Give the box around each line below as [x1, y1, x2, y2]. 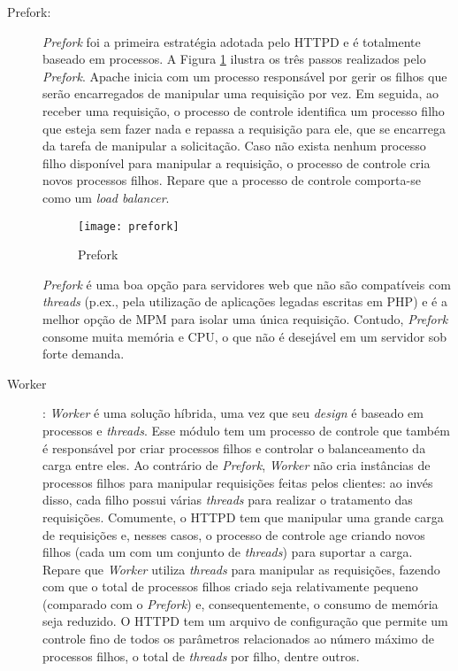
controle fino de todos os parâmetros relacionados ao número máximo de [42, 629, 435, 648]
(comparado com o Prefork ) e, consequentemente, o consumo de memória [42, 594, 439, 613]
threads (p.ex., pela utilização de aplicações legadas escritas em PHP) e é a [42, 292, 447, 311]
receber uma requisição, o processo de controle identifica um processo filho [42, 101, 445, 120]
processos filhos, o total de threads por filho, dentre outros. [42, 646, 360, 665]
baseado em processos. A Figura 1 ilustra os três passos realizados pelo [42, 50, 426, 68]
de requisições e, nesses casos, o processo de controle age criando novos [42, 525, 425, 544]
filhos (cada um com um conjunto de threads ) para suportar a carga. [42, 543, 413, 561]
